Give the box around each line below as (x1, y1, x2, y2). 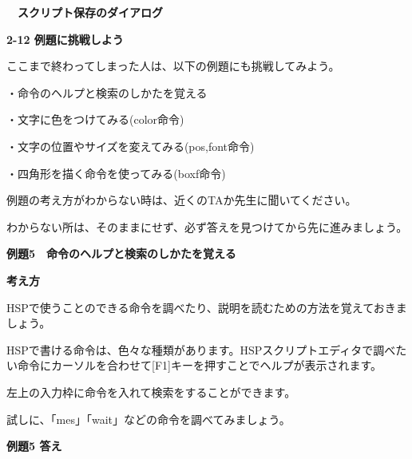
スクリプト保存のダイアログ (17, 4, 163, 20)
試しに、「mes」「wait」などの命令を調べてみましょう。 (6, 410, 291, 427)
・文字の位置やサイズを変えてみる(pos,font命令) (6, 137, 255, 154)
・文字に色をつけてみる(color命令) (6, 111, 184, 128)
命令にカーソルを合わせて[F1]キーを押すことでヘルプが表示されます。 (17, 357, 382, 374)
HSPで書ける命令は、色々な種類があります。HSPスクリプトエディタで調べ (6, 341, 396, 358)
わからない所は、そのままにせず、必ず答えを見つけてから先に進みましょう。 (6, 218, 408, 235)
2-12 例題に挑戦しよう (6, 30, 124, 47)
